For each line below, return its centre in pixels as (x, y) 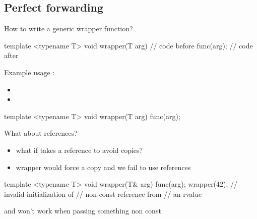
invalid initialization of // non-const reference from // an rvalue (103, 194)
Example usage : (29, 72)
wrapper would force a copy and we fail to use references (103, 167)
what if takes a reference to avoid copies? (79, 150)
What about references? (41, 133)
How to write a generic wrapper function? (69, 29)
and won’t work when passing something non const (83, 211)
